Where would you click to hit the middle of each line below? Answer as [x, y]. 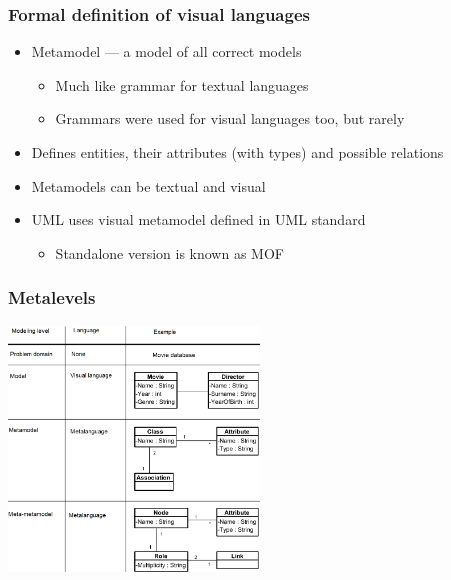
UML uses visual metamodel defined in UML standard [198, 219]
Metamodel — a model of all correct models [166, 51]
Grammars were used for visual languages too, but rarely [230, 118]
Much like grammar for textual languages [182, 84]
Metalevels [52, 297]
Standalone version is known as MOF [169, 252]
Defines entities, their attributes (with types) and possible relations [237, 152]
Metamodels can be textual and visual [148, 185]
